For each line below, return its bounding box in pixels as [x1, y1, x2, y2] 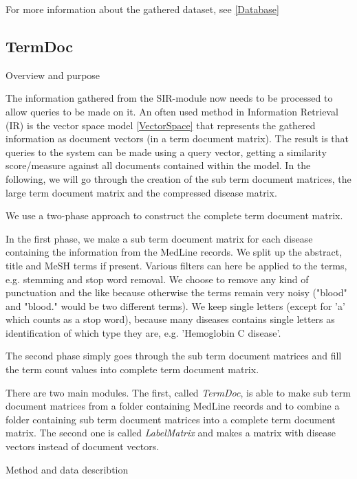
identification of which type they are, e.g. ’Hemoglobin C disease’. [6, 325, 281, 339]
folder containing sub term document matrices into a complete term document [6, 412, 336, 426]
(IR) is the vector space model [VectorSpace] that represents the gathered [6, 118, 316, 132]
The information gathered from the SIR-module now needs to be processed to [6, 91, 333, 105]
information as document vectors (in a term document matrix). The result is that [6, 131, 349, 146]
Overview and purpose [6, 67, 100, 82]
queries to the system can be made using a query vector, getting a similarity [6, 144, 327, 159]
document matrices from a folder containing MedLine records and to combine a [6, 399, 340, 413]
